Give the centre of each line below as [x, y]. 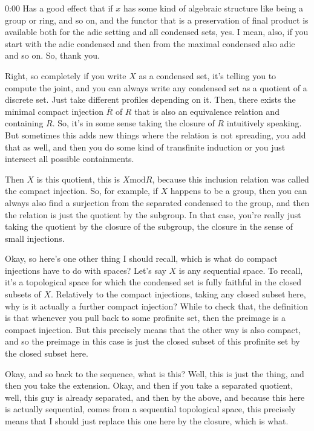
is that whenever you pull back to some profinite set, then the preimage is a [145, 318]
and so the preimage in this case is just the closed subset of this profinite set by [152, 341]
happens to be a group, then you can [239, 191]
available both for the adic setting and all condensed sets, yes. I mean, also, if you [157, 32]
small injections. [35, 238]
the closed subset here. [47, 353]
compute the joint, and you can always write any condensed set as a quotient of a [156, 87]
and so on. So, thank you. [52, 55]
